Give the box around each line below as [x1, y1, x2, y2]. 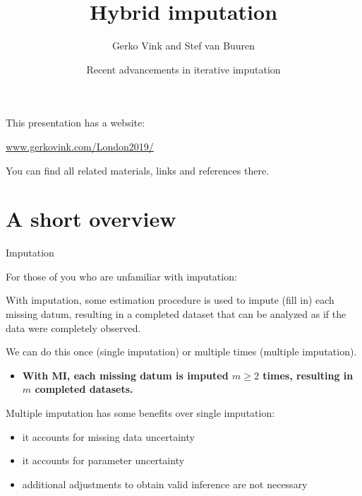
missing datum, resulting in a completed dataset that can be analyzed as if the [6, 307, 346, 321]
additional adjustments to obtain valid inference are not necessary [22, 476, 308, 491]
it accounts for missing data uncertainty [22, 429, 195, 444]
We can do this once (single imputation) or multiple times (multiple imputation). [6, 344, 357, 359]
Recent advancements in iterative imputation [86, 61, 281, 76]
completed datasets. [35, 382, 133, 396]
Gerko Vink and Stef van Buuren [111, 38, 255, 53]
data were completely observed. [6, 320, 141, 335]
